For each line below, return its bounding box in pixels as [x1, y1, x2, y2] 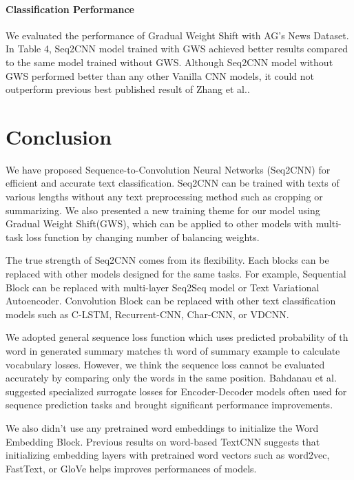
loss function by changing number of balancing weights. [26, 229, 260, 244]
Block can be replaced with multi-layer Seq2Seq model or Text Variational [6, 280, 320, 294]
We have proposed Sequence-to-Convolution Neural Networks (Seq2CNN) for [6, 162, 331, 176]
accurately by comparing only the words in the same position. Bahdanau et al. [6, 371, 337, 385]
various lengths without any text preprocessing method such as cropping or [6, 189, 323, 204]
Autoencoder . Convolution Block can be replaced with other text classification [6, 293, 336, 308]
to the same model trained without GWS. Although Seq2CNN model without [6, 54, 333, 69]
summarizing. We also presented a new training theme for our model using [6, 202, 320, 217]
